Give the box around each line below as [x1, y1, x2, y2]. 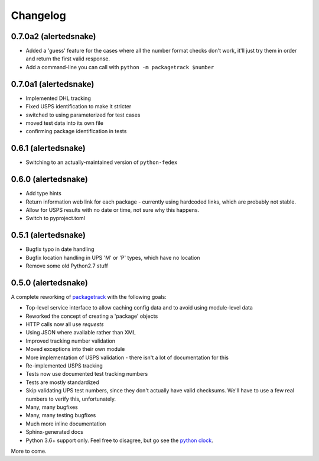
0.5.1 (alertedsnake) [11, 230, 86, 240]
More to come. [11, 447, 47, 454]
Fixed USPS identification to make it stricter [25, 103, 132, 110]
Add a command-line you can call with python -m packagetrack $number [25, 63, 214, 70]
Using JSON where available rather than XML [25, 329, 136, 336]
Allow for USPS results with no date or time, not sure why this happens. [25, 206, 200, 213]
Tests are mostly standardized [25, 379, 100, 386]
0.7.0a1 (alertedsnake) [11, 79, 95, 89]
